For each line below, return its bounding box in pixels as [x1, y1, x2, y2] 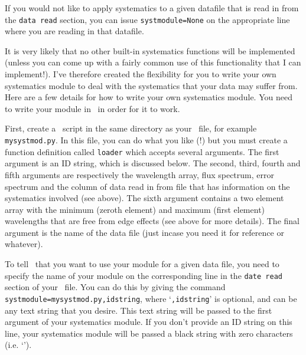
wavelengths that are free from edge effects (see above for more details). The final [5, 215, 300, 227]
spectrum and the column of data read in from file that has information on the [5, 180, 290, 192]
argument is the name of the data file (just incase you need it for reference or [5, 226, 284, 238]
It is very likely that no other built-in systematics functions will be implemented [5, 44, 295, 57]
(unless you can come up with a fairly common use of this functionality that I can [5, 56, 301, 68]
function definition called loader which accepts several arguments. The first [5, 145, 279, 157]
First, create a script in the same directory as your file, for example [5, 122, 257, 134]
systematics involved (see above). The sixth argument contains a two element [5, 192, 284, 204]
